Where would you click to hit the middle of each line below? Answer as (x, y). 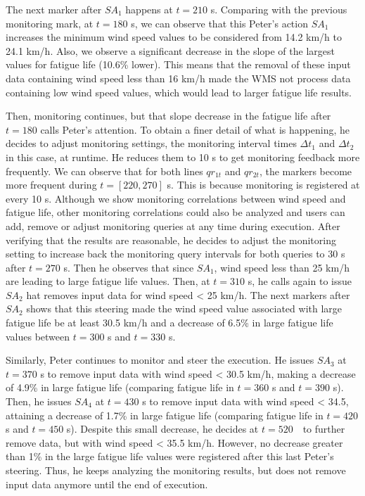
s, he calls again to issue (300, 281)
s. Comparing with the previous (279, 9)
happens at (149, 9)
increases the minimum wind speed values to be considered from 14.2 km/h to (174, 37)
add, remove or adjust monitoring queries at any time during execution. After (173, 225)
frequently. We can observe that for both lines (104, 171)
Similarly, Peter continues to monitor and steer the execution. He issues (160, 360)
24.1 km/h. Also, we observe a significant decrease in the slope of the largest (170, 50)
